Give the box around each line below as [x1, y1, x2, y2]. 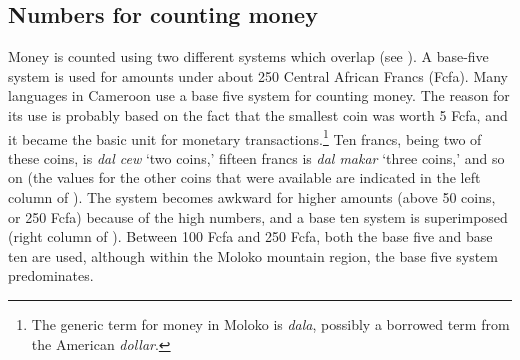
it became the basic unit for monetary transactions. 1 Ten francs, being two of [8, 125, 482, 149]
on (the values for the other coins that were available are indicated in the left [8, 167, 481, 188]
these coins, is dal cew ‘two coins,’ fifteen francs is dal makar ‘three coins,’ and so [8, 147, 505, 168]
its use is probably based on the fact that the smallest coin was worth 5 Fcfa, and [8, 104, 508, 125]
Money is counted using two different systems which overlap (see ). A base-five [8, 46, 489, 67]
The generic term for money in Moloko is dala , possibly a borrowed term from [31, 313, 510, 334]
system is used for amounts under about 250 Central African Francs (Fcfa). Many [8, 65, 509, 86]
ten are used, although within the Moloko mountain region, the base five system [8, 245, 498, 266]
